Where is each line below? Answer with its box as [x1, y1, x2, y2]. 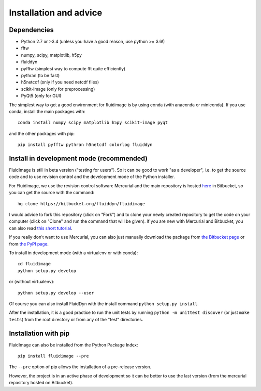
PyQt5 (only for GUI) [21, 93, 62, 99]
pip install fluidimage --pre [17, 353, 89, 358]
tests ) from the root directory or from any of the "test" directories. [9, 316, 144, 322]
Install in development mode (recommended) [9, 154, 148, 163]
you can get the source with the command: [9, 190, 95, 195]
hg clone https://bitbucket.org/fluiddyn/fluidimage [17, 201, 145, 206]
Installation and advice [9, 7, 102, 18]
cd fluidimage [17, 261, 51, 267]
